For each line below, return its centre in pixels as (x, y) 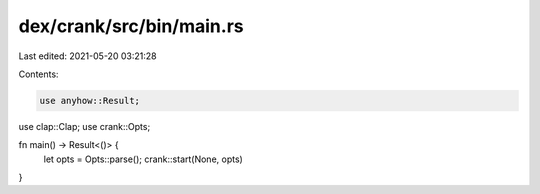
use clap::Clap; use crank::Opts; (84, 126)
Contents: (38, 74)
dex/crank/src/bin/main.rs (131, 26)
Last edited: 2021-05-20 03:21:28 (87, 56)
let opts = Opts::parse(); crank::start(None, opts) (143, 159)
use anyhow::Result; (89, 100)
